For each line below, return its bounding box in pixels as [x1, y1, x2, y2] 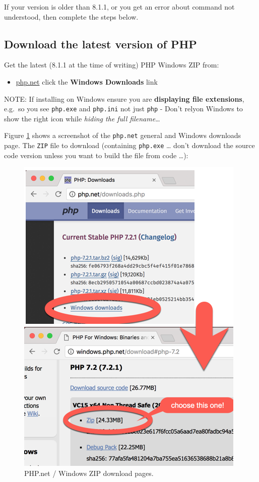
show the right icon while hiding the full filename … [4, 113, 160, 123]
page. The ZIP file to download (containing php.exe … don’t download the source [4, 140, 255, 151]
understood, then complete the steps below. [4, 11, 139, 22]
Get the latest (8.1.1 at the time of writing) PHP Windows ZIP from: [4, 59, 219, 70]
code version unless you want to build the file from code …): [4, 150, 188, 160]
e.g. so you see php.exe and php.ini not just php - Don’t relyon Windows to [4, 103, 243, 114]
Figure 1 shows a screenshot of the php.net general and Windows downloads [4, 130, 241, 141]
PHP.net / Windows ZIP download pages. [24, 467, 154, 478]
